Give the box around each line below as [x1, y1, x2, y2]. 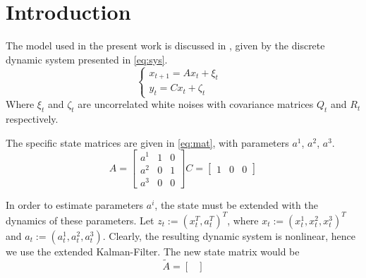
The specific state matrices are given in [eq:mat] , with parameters [6, 135, 289, 150]
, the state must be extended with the [154, 197, 318, 212]
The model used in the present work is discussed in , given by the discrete [6, 38, 325, 53]
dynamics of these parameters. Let [6, 212, 154, 227]
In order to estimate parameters [6, 197, 144, 212]
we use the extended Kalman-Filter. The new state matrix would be [6, 243, 300, 258]
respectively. [6, 111, 59, 126]
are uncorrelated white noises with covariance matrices [78, 97, 314, 111]
